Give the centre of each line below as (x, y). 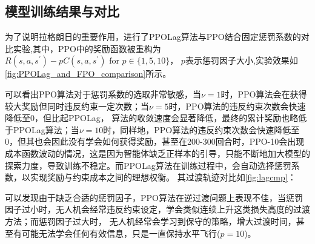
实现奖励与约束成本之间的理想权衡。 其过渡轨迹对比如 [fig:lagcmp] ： (163, 177)
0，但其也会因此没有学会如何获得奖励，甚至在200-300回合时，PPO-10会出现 (155, 141)
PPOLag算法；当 (46, 129)
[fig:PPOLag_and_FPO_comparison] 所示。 (88, 74)
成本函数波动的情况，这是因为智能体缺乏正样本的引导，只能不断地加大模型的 (157, 153)
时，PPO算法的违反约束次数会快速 (237, 106)
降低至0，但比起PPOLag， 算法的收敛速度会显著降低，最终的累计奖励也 (148, 118)
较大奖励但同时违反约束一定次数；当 (77, 106)
